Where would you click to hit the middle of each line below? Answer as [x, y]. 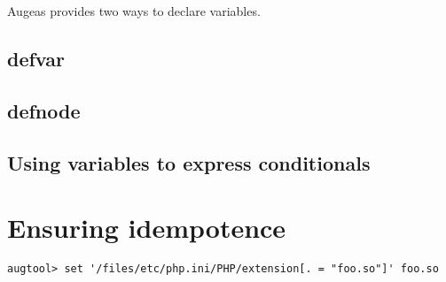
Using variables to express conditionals [189, 162]
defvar [36, 58]
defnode [44, 110]
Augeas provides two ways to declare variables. [134, 11]
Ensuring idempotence [147, 228]
